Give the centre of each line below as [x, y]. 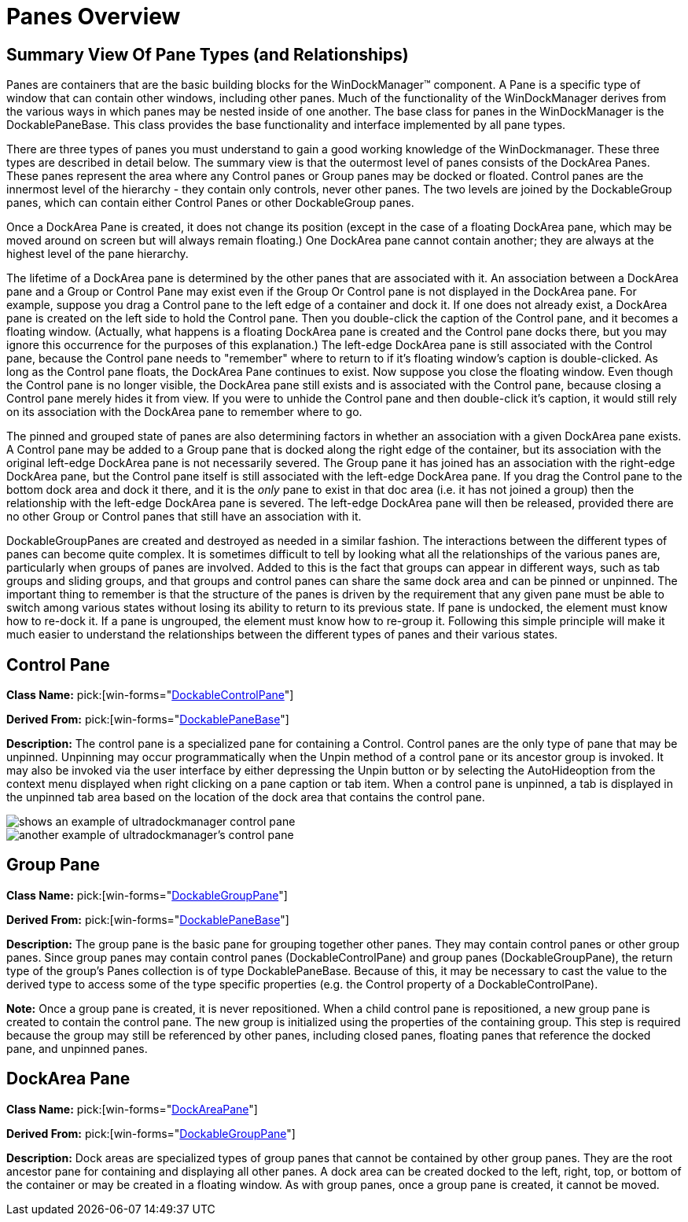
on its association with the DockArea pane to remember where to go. [184, 412]
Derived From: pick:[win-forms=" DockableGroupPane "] [151, 1133]
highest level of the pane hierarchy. [97, 254]
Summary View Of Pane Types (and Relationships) [208, 54]
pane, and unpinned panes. [77, 1048]
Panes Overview [94, 17]
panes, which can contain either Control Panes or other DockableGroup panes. [210, 203]
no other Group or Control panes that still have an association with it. [184, 517]
